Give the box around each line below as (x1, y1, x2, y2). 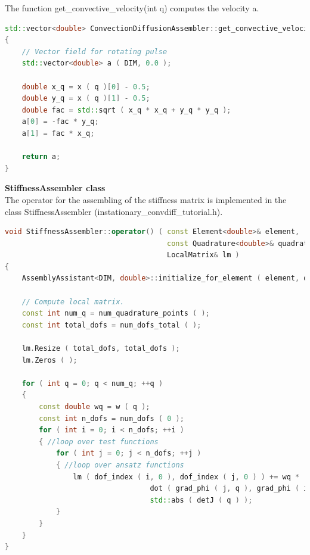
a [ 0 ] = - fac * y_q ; (21, 117, 99, 126)
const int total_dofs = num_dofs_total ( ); (21, 320, 201, 329)
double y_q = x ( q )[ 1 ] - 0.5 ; (21, 94, 150, 103)
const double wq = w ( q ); (39, 403, 150, 411)
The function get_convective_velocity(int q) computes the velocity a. (5, 2, 259, 14)
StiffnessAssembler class (5, 182, 106, 194)
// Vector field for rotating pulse (21, 47, 168, 56)
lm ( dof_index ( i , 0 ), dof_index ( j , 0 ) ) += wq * (73, 472, 300, 481)
